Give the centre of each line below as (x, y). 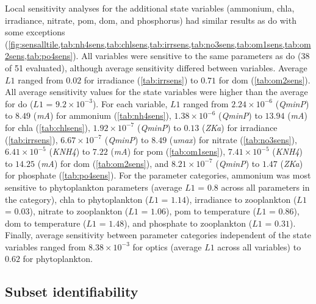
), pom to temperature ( (211, 211)
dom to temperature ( (46, 223)
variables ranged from (45, 246)
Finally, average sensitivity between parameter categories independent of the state (158, 235)
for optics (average (167, 246)
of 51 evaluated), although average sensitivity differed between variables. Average (156, 67)
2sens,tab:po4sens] (39, 56)
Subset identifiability (72, 292)
